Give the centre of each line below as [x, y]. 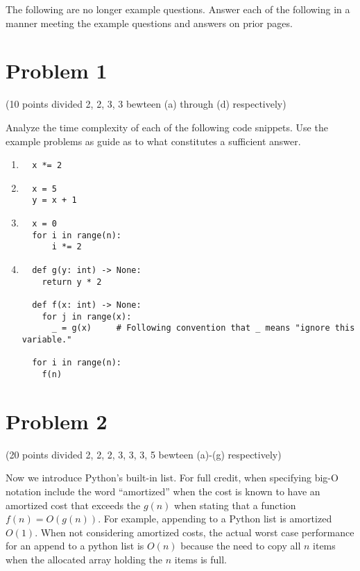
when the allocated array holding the [84, 559]
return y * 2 [72, 282]
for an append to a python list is [75, 546]
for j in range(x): [87, 316]
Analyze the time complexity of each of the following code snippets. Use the [167, 127]
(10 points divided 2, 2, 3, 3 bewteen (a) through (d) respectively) [146, 104]
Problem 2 [57, 421]
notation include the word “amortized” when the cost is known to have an [163, 491]
